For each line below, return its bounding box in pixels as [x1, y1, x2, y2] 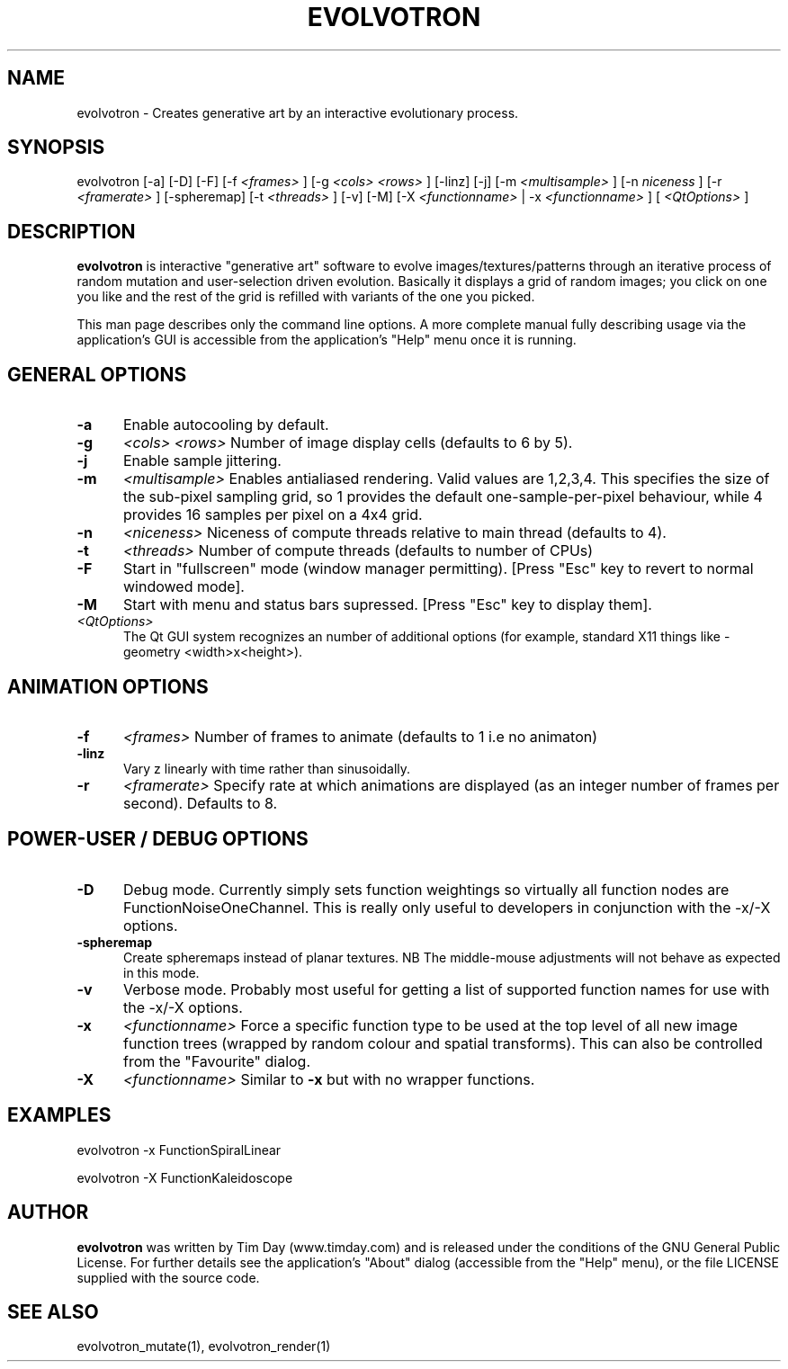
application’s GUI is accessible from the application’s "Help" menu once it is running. [76, 332, 577, 348]
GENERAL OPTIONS [7, 362, 187, 386]
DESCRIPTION [7, 219, 136, 243]
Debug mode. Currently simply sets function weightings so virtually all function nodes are [122, 880, 730, 899]
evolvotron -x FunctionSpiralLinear [76, 1141, 282, 1158]
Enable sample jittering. [122, 452, 282, 470]
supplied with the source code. [76, 1269, 260, 1285]
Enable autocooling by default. [122, 416, 329, 434]
